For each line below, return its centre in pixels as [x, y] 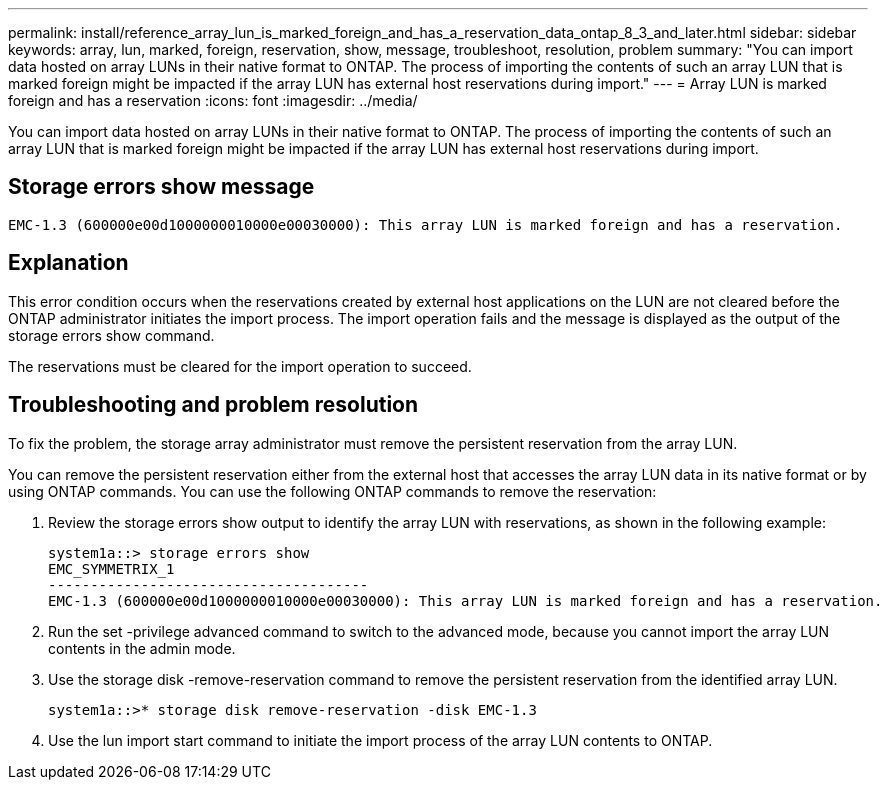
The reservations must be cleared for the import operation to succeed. [240, 366]
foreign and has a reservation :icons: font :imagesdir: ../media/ [213, 100]
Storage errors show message [161, 187]
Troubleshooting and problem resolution [213, 405]
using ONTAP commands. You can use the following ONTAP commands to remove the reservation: [332, 491]
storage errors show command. [111, 335]
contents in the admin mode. [142, 648]
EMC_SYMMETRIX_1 [111, 568]
